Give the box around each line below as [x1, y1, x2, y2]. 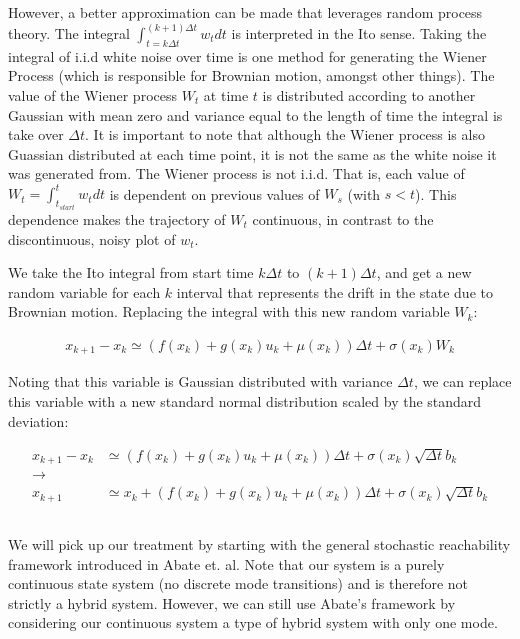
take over [8, 124, 64, 145]
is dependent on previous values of [109, 183, 320, 204]
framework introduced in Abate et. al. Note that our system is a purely [8, 553, 445, 574]
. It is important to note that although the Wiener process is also [85, 124, 485, 145]
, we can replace [413, 371, 512, 392]
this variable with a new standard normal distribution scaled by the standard [8, 390, 482, 411]
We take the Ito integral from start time [8, 262, 254, 283]
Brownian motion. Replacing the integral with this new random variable [8, 301, 450, 322]
